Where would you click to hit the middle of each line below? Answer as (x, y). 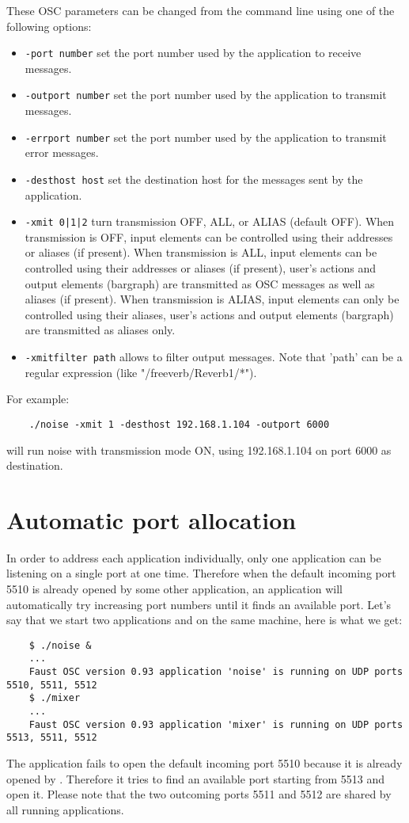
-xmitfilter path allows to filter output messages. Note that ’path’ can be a (214, 356)
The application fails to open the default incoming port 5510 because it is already (204, 763)
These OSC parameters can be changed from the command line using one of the (201, 10)
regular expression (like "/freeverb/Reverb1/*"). (141, 372)
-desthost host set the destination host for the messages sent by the (194, 179)
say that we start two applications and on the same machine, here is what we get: (204, 620)
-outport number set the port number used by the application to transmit (206, 95)
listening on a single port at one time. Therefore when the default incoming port (201, 573)
